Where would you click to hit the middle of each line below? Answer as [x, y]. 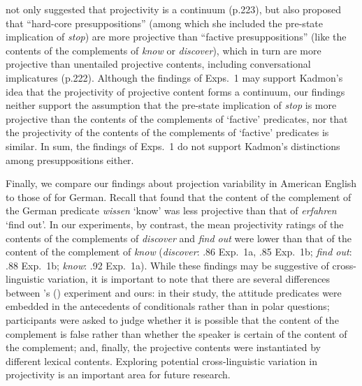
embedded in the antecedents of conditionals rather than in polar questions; [168, 306]
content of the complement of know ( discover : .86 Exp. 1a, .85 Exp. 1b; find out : [179, 252]
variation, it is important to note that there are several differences [189, 279]
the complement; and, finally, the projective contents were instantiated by [163, 347]
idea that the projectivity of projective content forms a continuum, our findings [175, 91]
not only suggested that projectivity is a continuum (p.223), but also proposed [174, 9]
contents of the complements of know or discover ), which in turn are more [164, 50]
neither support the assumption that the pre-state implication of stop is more [171, 105]
